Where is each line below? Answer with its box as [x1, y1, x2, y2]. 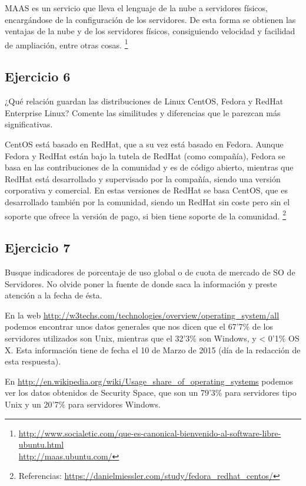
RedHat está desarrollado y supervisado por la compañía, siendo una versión [5, 172, 281, 185]
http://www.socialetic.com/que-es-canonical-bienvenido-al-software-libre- [18, 426, 281, 439]
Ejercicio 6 [5, 67, 71, 86]
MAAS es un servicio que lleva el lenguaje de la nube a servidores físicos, [5, 2, 268, 14]
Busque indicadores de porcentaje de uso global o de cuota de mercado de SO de [5, 266, 295, 278]
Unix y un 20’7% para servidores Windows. [5, 398, 161, 410]
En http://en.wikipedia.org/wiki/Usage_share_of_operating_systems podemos [5, 375, 294, 387]
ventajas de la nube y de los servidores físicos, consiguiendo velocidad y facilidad [5, 25, 295, 37]
